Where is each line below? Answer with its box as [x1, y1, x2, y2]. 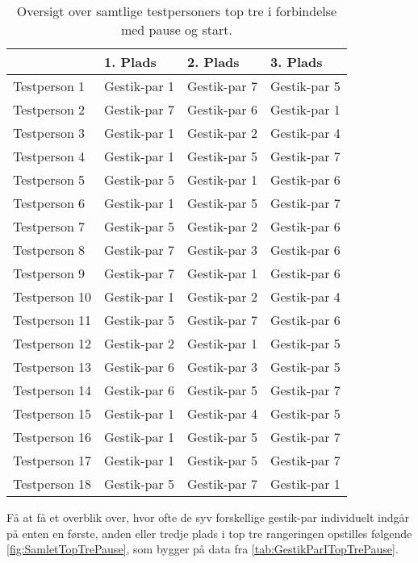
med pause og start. [120, 20, 232, 39]
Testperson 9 [13, 264, 86, 282]
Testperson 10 [13, 287, 92, 306]
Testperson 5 [13, 170, 86, 189]
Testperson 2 [13, 100, 86, 119]
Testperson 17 [13, 451, 92, 469]
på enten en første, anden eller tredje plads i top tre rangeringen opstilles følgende [6, 524, 412, 541]
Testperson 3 [13, 123, 86, 142]
